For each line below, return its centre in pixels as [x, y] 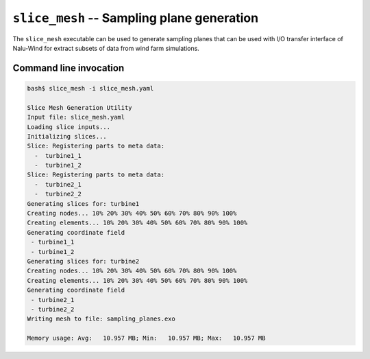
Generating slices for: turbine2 [83, 261]
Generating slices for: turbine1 [83, 204]
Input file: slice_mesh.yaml [76, 117]
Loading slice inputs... [69, 127]
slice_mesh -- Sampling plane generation [136, 18]
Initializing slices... [67, 136]
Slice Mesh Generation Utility [80, 107]
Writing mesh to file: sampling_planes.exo [101, 319]
